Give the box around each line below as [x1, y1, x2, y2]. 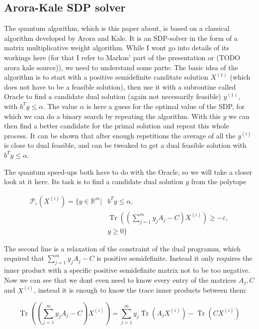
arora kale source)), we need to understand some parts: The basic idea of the [4, 62, 238, 72]
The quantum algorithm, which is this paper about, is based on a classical [4, 23, 230, 33]
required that [4, 253, 44, 263]
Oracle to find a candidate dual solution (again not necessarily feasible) [4, 91, 221, 102]
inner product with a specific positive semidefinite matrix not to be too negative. [4, 265, 251, 275]
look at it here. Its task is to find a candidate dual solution [4, 176, 183, 187]
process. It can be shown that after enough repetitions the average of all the [4, 130, 236, 140]
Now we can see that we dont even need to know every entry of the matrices [4, 274, 237, 285]
